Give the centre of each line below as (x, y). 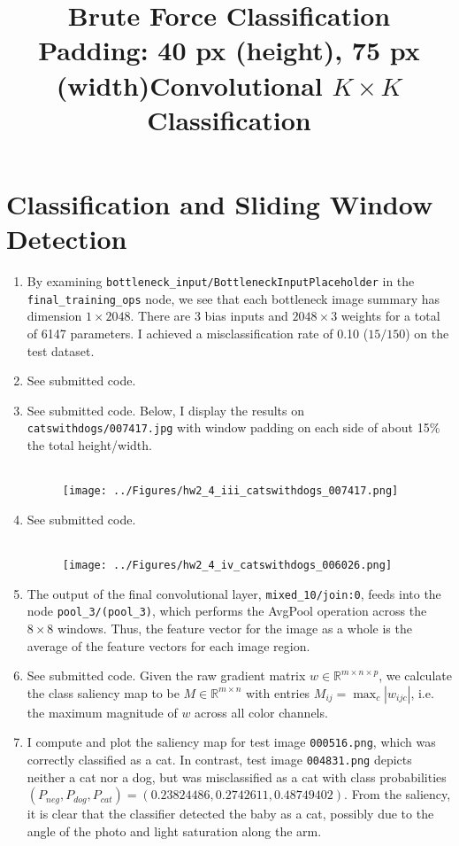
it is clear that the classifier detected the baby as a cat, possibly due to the (230, 814)
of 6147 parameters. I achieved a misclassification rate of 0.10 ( (198, 333)
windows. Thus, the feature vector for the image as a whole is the (235, 628)
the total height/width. (89, 445)
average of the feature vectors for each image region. (168, 645)
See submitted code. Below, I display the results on (165, 410)
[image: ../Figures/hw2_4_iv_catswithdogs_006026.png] (227, 566)
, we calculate (415, 675)
